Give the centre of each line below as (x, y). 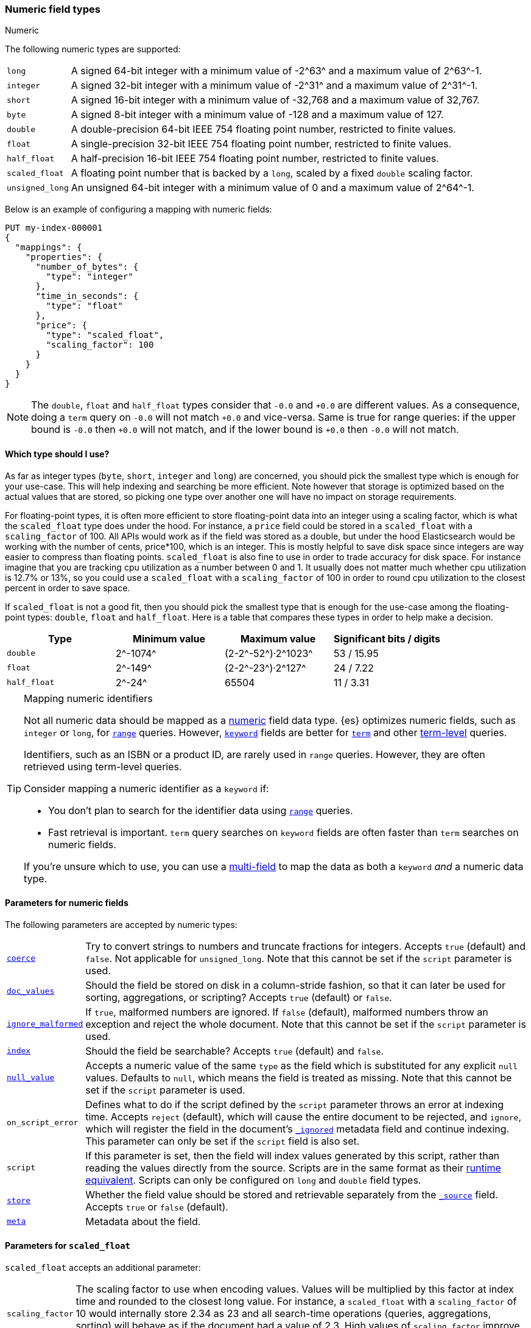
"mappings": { (48, 248)
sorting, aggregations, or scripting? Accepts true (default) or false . (239, 997)
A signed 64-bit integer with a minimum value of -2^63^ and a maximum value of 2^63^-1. (276, 71)
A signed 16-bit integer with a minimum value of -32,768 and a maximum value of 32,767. (275, 100)
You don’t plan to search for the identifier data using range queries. (201, 810)
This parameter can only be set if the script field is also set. (223, 1141)
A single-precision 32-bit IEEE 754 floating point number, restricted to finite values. (261, 144)
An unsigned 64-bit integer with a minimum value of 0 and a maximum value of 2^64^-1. (273, 188)
